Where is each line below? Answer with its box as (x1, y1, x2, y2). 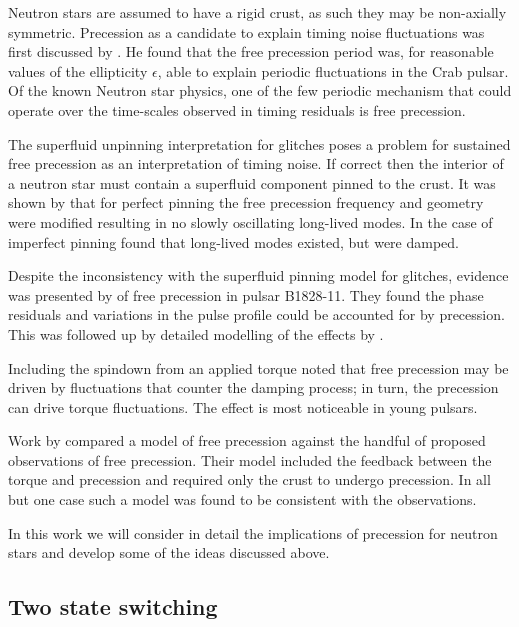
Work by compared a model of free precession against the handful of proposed (8, 430, 486, 451)
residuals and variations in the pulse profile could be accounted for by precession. (8, 304, 505, 325)
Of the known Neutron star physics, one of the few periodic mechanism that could (8, 80, 512, 101)
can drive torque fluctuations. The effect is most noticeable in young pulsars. (8, 396, 478, 417)
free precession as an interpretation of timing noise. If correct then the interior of (8, 153, 504, 174)
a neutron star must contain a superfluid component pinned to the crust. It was (8, 172, 496, 193)
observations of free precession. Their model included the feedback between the (8, 449, 492, 470)
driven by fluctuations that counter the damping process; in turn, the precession (8, 377, 499, 398)
